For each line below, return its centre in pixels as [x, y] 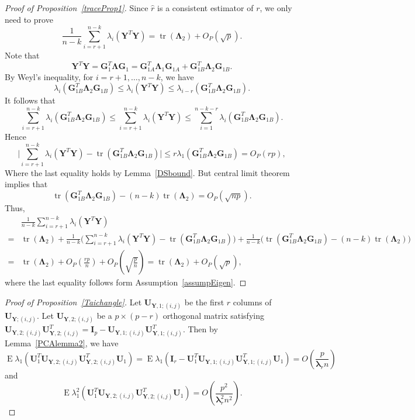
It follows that [30, 100]
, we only [276, 8]
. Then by [200, 329]
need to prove [29, 19]
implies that [26, 184]
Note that [22, 55]
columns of [252, 302]
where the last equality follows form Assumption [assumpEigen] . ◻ [126, 282]
